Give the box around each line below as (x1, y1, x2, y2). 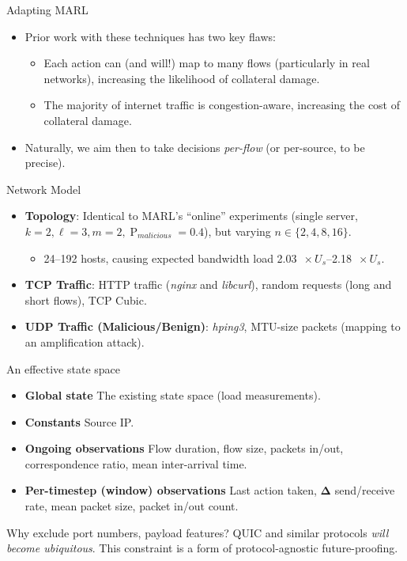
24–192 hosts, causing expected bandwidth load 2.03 (43, 249, 297, 266)
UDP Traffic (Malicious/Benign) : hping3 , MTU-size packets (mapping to (24, 318, 401, 335)
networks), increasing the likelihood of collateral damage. (43, 70, 320, 86)
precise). (24, 154, 66, 171)
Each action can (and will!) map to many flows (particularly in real (43, 55, 370, 71)
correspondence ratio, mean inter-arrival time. (24, 455, 247, 472)
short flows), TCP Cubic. (24, 291, 147, 308)
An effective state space (6, 360, 120, 377)
